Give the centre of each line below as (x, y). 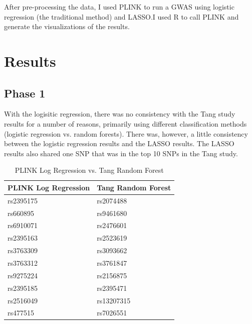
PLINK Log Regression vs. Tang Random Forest (89, 170)
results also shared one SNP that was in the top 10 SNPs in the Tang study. (121, 153)
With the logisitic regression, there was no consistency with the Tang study (120, 114)
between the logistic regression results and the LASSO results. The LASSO (119, 143)
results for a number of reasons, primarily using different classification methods (125, 123)
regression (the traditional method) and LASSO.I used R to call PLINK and (121, 16)
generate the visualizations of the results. (67, 26)
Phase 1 (25, 93)
